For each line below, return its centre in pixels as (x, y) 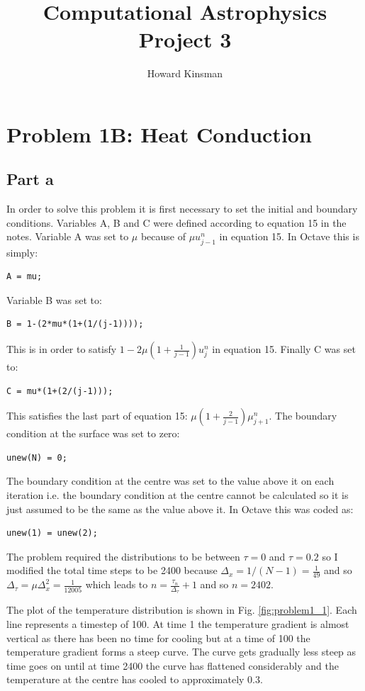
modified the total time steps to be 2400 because (112, 570)
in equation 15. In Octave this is (289, 236)
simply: (22, 252)
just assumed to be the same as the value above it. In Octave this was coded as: (180, 509)
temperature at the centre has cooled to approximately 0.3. (135, 679)
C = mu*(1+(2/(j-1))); (60, 391)
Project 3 (185, 39)
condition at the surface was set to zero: (93, 433)
